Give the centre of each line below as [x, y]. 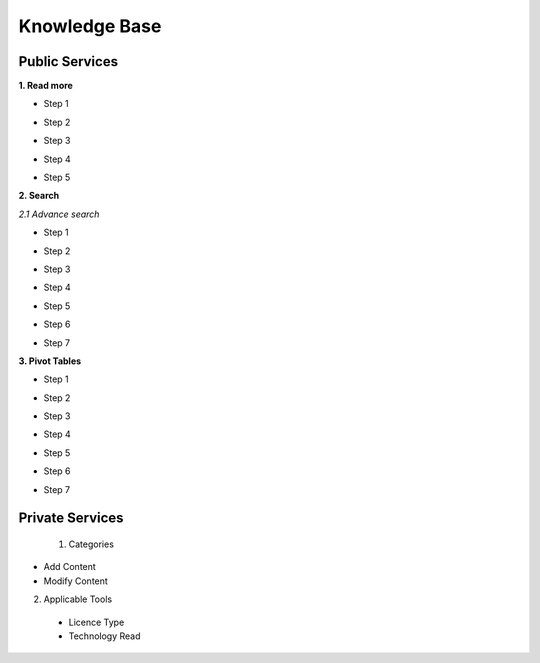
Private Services [71, 518]
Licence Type [96, 622]
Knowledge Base [90, 26]
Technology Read [104, 636]
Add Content [70, 567]
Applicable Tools [78, 599]
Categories [91, 544]
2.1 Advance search [59, 214]
